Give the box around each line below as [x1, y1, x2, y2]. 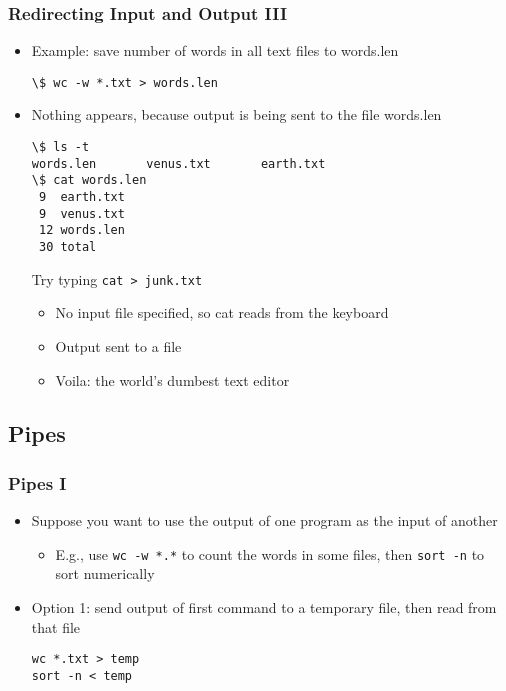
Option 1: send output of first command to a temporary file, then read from [31, 596, 497, 617]
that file [31, 616, 81, 637]
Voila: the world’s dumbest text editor [55, 369, 290, 390]
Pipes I [8, 470, 67, 495]
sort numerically [55, 563, 155, 584]
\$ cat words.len [31, 173, 147, 188]
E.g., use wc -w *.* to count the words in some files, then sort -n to [55, 543, 485, 564]
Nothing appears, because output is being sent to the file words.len [31, 104, 442, 125]
